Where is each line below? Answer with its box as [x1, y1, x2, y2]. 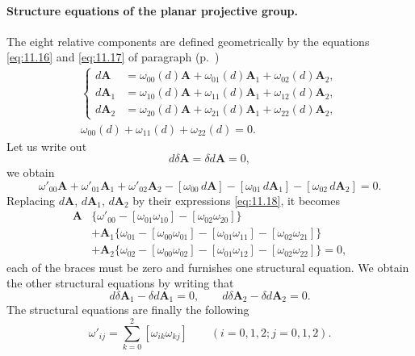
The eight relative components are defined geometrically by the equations [6, 32, 370, 49]
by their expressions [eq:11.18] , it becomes [132, 191, 340, 208]
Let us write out [6, 137, 87, 154]
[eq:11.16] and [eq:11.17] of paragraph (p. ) [6, 48, 220, 65]
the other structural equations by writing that [6, 274, 234, 291]
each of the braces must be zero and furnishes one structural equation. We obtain [6, 258, 409, 275]
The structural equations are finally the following [6, 301, 249, 318]
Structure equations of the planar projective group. [6, 2, 299, 19]
